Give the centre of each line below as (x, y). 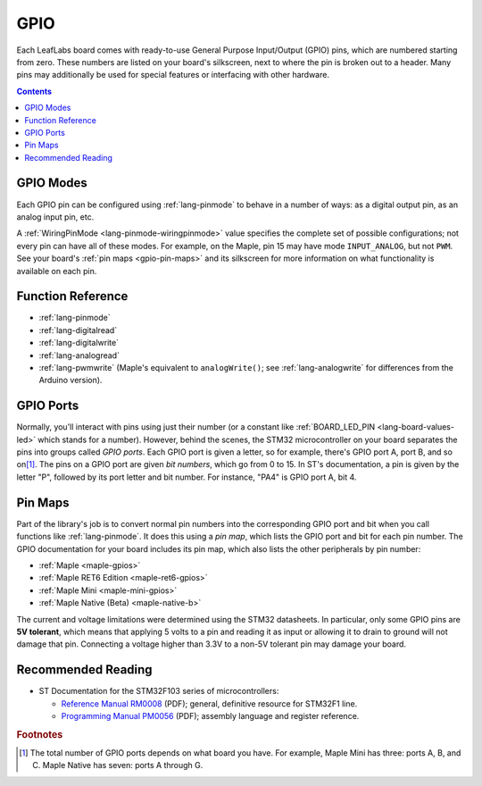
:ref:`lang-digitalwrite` (79, 343)
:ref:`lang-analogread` (79, 355)
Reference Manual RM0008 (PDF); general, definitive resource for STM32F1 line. (209, 703)
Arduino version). (71, 380)
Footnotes (40, 734)
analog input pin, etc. (55, 217)
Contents (34, 91)
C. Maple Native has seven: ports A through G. (118, 765)
